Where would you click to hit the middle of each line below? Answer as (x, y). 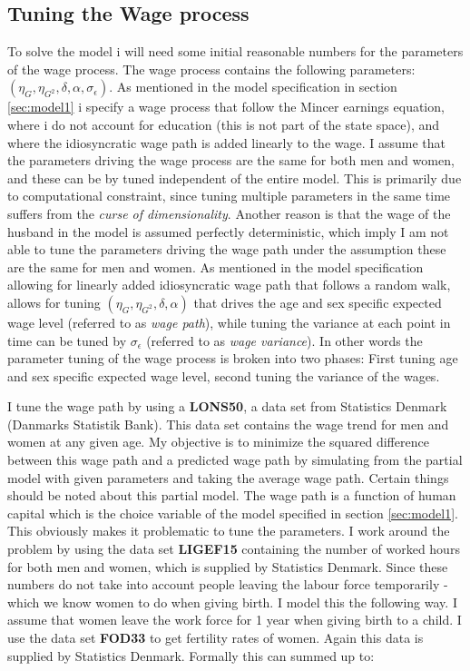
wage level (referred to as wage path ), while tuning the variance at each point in (229, 322)
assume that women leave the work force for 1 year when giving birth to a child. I (235, 620)
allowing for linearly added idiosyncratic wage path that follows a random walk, (229, 285)
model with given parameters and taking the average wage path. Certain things (228, 477)
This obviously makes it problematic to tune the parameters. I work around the (229, 531)
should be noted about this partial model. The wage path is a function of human (232, 495)
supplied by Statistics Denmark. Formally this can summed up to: (191, 655)
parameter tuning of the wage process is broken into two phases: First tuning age (233, 358)
